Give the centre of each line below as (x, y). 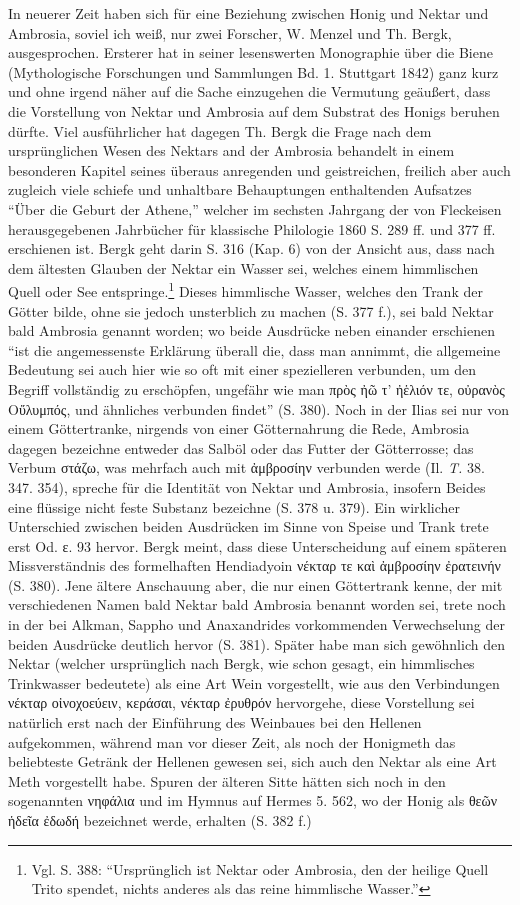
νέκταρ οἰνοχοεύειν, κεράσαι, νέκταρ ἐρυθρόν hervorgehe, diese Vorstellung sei (241, 702)
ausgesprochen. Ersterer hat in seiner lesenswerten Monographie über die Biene (250, 52)
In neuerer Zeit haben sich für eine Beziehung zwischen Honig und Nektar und (248, 13)
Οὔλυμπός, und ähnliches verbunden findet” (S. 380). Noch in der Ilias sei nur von (258, 408)
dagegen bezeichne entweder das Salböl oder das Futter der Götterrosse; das (241, 447)
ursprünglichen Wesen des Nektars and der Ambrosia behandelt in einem (231, 150)
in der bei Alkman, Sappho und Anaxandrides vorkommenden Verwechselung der (257, 624)
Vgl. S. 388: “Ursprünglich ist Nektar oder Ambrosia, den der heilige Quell (260, 868)
